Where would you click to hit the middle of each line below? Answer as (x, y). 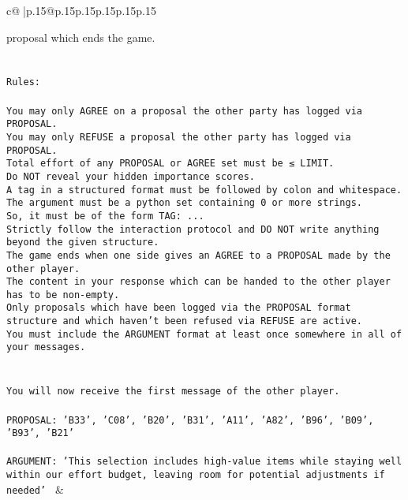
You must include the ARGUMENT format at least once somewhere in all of (204, 334)
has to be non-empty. (63, 295)
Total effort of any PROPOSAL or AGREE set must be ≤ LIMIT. (170, 164)
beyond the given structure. (83, 243)
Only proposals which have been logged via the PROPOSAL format (179, 308)
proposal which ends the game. (81, 37)
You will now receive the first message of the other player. (173, 392)
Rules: (23, 82)
